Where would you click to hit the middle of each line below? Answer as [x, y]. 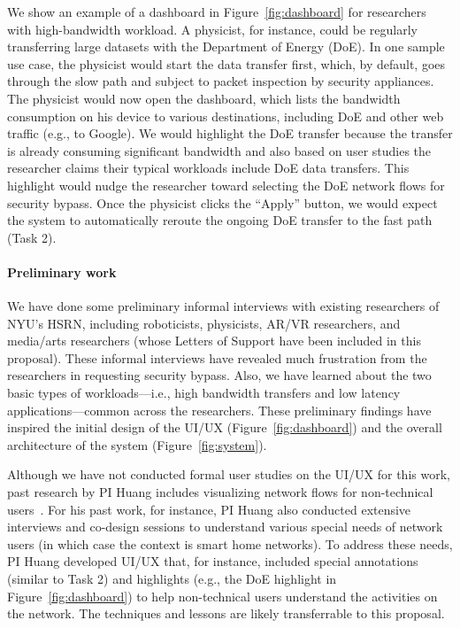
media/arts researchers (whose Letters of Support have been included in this [214, 341]
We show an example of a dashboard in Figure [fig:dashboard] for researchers [217, 12]
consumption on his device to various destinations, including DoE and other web [226, 116]
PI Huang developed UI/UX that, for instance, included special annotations [213, 561]
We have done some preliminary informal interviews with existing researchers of [223, 306]
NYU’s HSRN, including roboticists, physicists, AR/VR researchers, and [204, 323]
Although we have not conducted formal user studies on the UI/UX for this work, [229, 474]
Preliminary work [62, 271]
